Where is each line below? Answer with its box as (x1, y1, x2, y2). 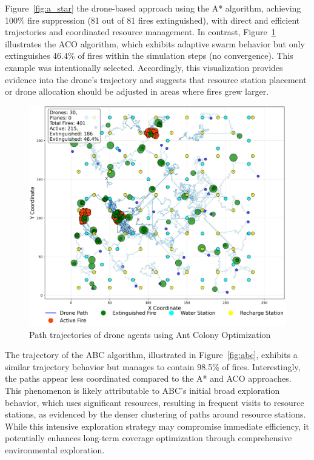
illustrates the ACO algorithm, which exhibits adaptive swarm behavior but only (5, 37, 305, 50)
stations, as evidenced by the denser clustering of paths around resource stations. (5, 408, 306, 421)
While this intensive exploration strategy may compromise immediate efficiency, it (5, 419, 310, 432)
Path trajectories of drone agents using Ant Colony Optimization (29, 328, 271, 340)
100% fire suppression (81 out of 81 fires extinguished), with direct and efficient (5, 13, 300, 26)
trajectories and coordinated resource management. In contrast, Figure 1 (5, 25, 276, 38)
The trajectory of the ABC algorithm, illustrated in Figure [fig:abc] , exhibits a (5, 348, 298, 361)
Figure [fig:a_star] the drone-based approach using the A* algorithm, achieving (5, 2, 301, 14)
